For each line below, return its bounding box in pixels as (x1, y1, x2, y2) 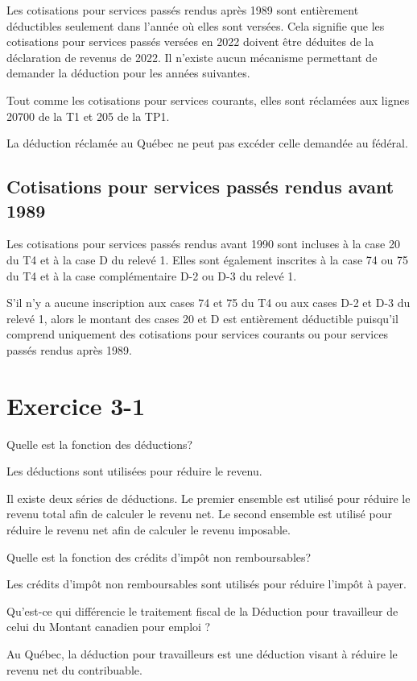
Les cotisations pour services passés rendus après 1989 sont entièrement (6, 2, 359, 18)
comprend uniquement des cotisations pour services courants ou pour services (6, 326, 389, 343)
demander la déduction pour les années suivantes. (6, 64, 250, 81)
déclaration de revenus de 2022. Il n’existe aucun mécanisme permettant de (6, 48, 378, 65)
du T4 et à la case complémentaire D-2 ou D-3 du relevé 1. (6, 267, 297, 284)
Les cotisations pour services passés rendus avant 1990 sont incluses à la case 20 (6, 235, 400, 252)
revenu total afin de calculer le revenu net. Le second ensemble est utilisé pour (6, 505, 392, 522)
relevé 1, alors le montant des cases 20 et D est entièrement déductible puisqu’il (6, 309, 398, 326)
